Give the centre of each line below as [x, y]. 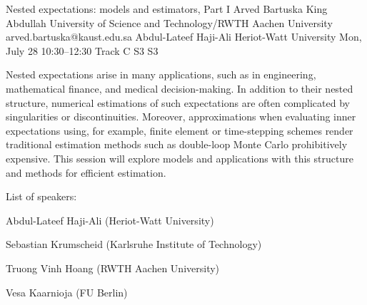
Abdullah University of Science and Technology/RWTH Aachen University [169, 22]
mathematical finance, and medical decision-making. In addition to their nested [180, 88]
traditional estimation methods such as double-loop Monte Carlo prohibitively [177, 144]
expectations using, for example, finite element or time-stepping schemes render [180, 130]
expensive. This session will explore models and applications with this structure [180, 158]
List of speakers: [41, 196]
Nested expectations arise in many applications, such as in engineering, [161, 74]
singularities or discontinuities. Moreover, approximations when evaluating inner [181, 117]
